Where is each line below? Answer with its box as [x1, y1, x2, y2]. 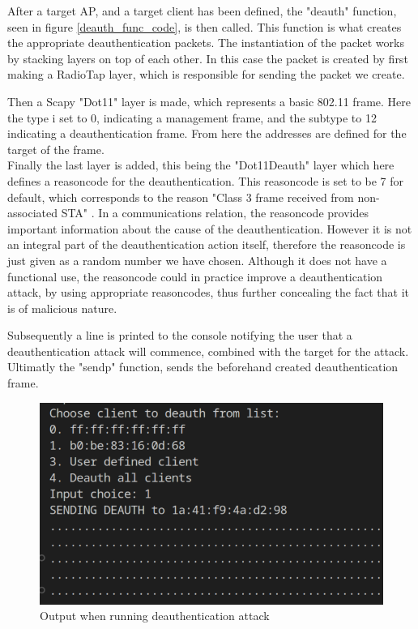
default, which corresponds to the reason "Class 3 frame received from [7, 188, 354, 205]
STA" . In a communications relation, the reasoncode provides [61, 204, 369, 221]
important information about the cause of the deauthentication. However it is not [7, 220, 412, 237]
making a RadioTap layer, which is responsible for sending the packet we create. [7, 66, 405, 83]
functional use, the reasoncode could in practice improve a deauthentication [7, 267, 383, 285]
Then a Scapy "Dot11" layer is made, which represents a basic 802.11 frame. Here [7, 92, 411, 109]
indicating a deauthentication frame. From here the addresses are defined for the [7, 125, 407, 142]
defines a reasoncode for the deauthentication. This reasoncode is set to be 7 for [7, 172, 404, 189]
